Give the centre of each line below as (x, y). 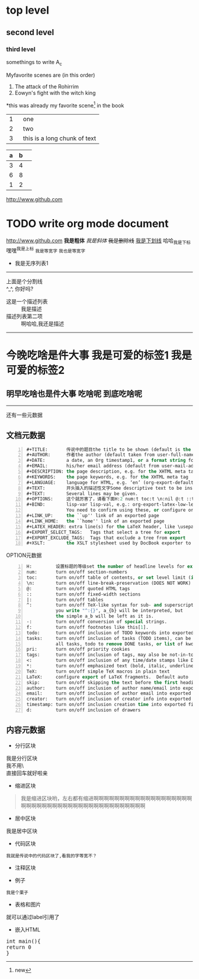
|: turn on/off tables (65, 600)
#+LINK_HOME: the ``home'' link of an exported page (95, 521)
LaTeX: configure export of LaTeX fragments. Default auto (107, 677)
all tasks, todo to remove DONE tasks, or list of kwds (126, 644)
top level (28, 10)
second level (30, 32)
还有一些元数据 (24, 415)
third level (21, 49)
